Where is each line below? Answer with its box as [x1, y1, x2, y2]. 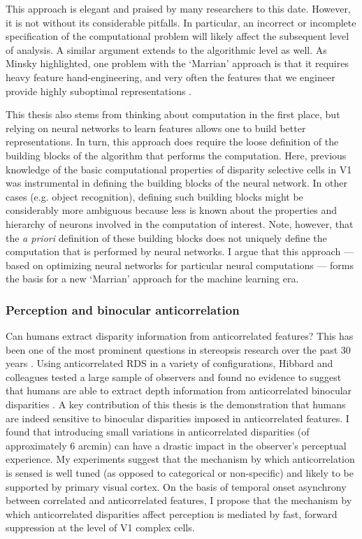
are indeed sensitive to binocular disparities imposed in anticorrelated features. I [6, 410, 349, 425]
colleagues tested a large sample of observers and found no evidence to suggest [6, 369, 342, 384]
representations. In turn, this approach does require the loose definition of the [6, 134, 339, 149]
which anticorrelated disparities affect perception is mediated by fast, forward [6, 506, 338, 521]
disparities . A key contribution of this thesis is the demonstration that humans [6, 397, 346, 412]
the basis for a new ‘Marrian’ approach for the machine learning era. [6, 271, 299, 286]
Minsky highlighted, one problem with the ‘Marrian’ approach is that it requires [6, 56, 349, 71]
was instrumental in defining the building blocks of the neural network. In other [6, 175, 347, 190]
